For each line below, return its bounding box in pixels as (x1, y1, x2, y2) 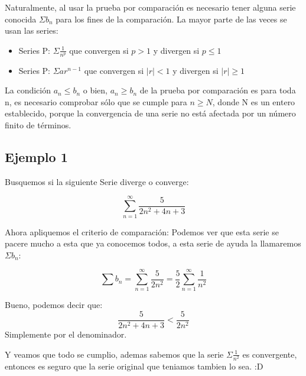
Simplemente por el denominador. (5, 328, 127, 341)
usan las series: (5, 24, 58, 37)
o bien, (83, 84, 108, 96)
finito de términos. (5, 118, 71, 131)
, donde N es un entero (212, 95, 295, 108)
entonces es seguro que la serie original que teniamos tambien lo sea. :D (5, 359, 263, 372)
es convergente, (242, 348, 297, 360)
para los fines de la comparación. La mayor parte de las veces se (56, 12, 287, 25)
